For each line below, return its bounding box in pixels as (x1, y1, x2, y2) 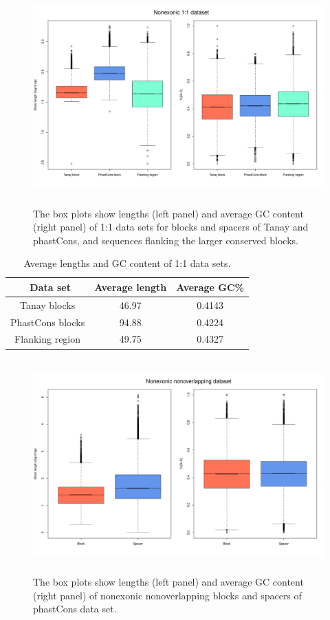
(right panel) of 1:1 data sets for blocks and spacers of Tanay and (33, 220, 309, 234)
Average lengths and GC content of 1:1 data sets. (23, 256, 231, 270)
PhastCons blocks (10, 314, 85, 329)
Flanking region (14, 332, 81, 346)
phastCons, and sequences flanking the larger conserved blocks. (33, 233, 298, 247)
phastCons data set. (33, 601, 117, 616)
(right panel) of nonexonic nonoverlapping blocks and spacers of (33, 588, 302, 602)
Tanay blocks (19, 297, 76, 312)
